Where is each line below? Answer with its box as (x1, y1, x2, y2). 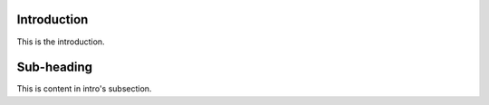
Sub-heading (16, 60, 93, 75)
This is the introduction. (16, 36, 105, 47)
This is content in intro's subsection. (16, 83, 152, 94)
